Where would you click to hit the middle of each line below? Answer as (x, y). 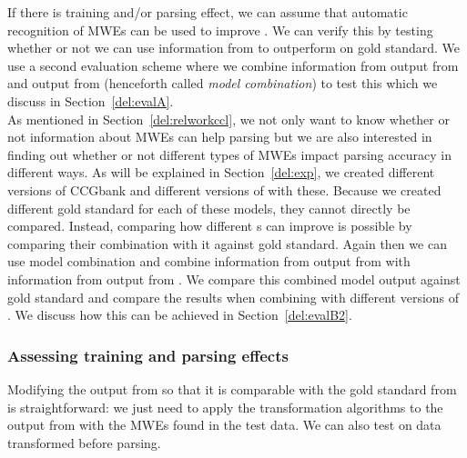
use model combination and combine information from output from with (209, 261)
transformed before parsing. (84, 442)
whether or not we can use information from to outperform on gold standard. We (234, 48)
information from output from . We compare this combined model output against (234, 279)
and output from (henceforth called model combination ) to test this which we (223, 83)
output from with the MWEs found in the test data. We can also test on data (224, 425)
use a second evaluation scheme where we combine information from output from (233, 65)
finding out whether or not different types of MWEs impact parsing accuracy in (229, 154)
